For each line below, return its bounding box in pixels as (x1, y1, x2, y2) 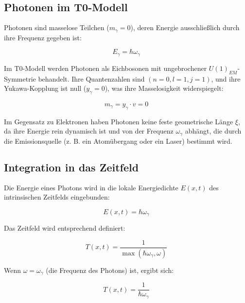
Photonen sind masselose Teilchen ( (4, 22, 109, 33)
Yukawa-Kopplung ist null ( (4, 83, 87, 93)
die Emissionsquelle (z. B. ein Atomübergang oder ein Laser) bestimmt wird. (4, 135, 232, 146)
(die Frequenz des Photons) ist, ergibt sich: (46, 265, 174, 275)
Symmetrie (4, 73, 36, 84)
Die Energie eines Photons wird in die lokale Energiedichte (4, 182, 178, 192)
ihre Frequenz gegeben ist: (4, 32, 82, 42)
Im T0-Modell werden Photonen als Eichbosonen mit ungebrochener (4, 63, 207, 73)
